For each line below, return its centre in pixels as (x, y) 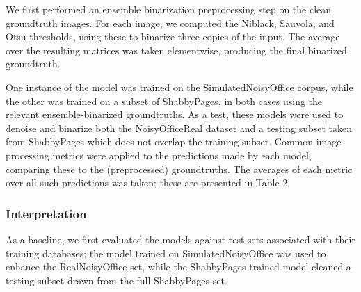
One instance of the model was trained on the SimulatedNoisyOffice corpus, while (179, 87)
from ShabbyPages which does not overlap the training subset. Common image (174, 141)
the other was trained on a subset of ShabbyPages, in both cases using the (164, 100)
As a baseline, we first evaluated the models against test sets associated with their (180, 239)
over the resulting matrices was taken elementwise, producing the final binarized (176, 50)
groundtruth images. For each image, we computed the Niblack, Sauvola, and (170, 23)
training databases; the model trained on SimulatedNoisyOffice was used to (166, 253)
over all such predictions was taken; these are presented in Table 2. (148, 182)
